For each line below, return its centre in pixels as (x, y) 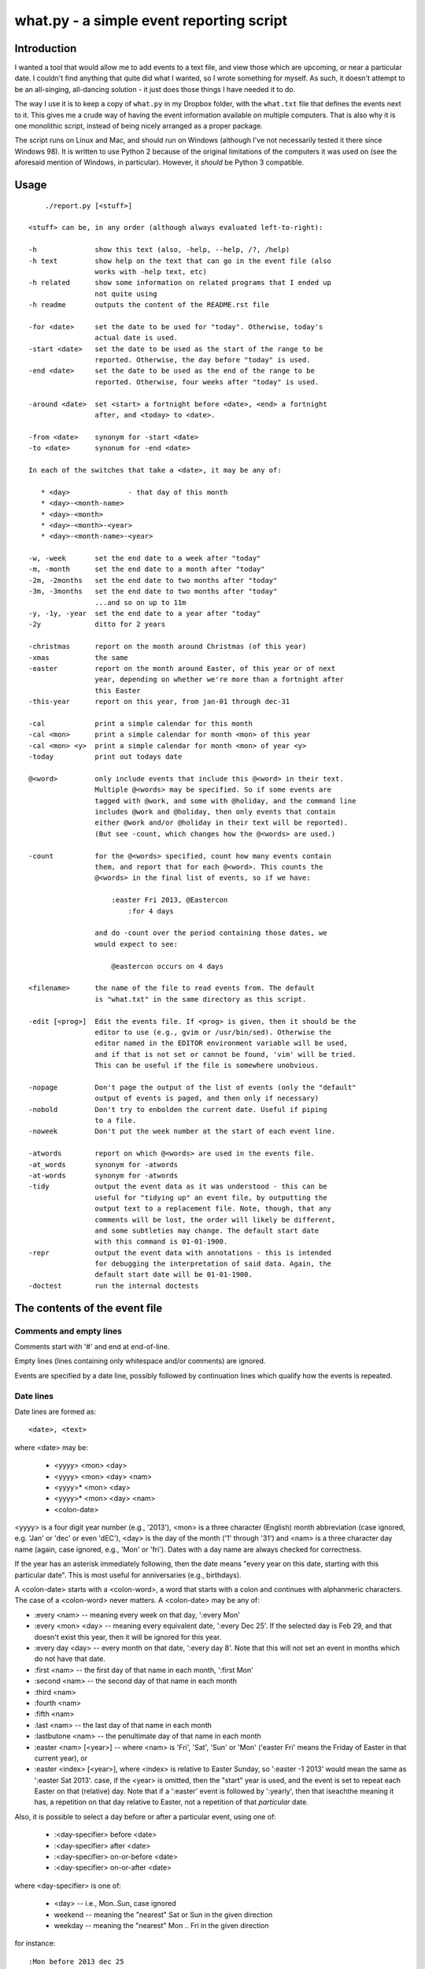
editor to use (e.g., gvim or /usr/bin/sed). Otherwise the (213, 1032)
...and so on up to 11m (140, 602)
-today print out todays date (105, 757)
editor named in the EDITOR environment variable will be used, (222, 1043)
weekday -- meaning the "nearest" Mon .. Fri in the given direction (161, 1925)
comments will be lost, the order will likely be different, (215, 1220)
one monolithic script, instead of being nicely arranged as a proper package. (139, 126)
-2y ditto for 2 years (97, 625)
